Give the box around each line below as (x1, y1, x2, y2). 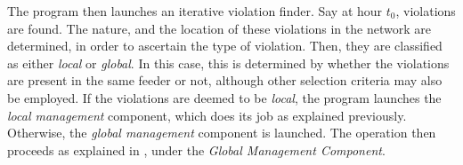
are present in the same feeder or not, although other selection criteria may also (7, 71, 443, 90)
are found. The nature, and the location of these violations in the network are (7, 19, 431, 37)
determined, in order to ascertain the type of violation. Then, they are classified (7, 36, 443, 55)
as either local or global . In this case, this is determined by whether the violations (7, 53, 450, 72)
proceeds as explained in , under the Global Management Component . (7, 140, 386, 159)
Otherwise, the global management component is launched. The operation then (7, 123, 436, 142)
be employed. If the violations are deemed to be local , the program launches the (7, 88, 442, 106)
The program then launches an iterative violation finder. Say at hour (7, 2, 383, 20)
